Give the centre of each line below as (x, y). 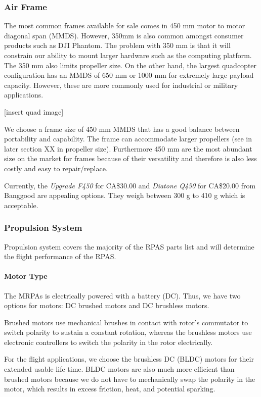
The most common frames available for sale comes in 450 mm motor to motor (125, 26)
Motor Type (26, 276)
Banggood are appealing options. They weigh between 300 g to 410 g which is (125, 195)
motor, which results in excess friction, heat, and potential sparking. (110, 389)
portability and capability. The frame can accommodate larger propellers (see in (128, 139)
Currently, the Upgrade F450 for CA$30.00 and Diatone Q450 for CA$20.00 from (130, 185)
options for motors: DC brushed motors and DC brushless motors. (107, 305)
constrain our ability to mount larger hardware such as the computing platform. (128, 55)
